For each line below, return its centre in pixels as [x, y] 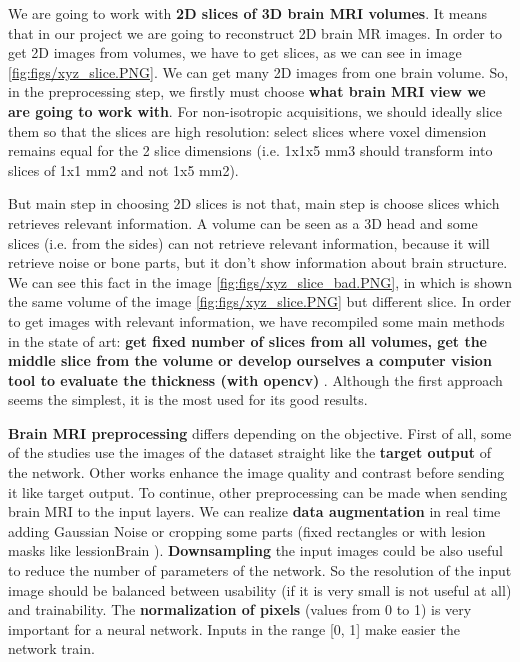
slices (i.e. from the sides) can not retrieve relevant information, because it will [249, 242]
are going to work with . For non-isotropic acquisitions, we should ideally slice [255, 110]
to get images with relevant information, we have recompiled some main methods [256, 320]
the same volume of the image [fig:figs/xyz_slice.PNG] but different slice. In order [260, 301]
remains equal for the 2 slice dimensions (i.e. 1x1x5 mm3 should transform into [250, 150]
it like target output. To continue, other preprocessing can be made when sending [258, 491]
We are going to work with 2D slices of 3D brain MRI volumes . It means [248, 13]
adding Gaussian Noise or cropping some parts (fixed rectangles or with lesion [247, 530]
